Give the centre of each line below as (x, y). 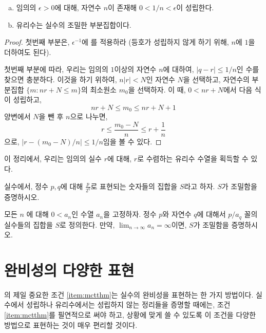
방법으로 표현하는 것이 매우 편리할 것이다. (71, 325)
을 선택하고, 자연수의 (216, 79)
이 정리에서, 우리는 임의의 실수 (53, 159)
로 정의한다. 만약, (87, 224)
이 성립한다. (195, 7)
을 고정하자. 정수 (130, 214)
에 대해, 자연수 (78, 7)
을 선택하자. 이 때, (157, 89)
